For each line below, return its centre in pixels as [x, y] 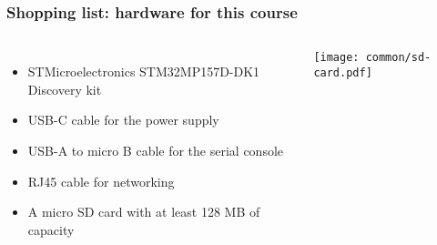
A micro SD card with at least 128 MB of [144, 212]
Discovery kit [65, 89]
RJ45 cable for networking [101, 181]
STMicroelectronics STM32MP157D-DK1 [144, 71]
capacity [51, 229]
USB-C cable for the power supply [123, 120]
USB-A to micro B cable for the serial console [156, 150]
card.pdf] [343, 72]
